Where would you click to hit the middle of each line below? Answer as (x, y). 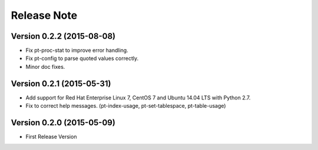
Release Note (44, 15)
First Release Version (51, 137)
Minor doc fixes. (45, 66)
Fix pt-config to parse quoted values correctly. (82, 58)
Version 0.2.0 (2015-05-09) (63, 123)
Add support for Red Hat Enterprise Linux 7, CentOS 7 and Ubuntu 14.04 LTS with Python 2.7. (138, 98)
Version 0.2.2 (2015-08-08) (63, 36)
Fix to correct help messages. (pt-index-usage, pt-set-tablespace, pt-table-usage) (126, 106)
